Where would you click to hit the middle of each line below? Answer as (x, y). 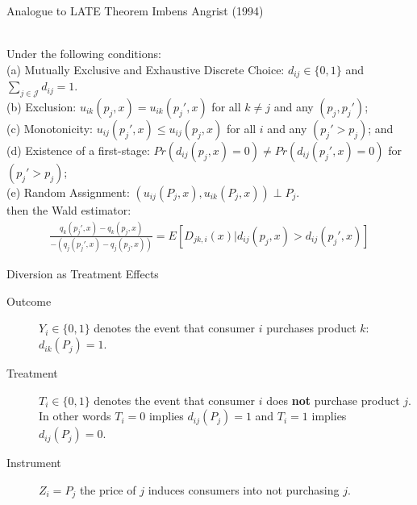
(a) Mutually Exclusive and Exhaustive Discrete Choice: (146, 69)
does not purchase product (333, 400)
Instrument (34, 463)
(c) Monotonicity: (50, 129)
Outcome (29, 300)
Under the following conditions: (84, 54)
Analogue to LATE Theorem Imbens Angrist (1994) (135, 10)
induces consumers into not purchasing (244, 489)
